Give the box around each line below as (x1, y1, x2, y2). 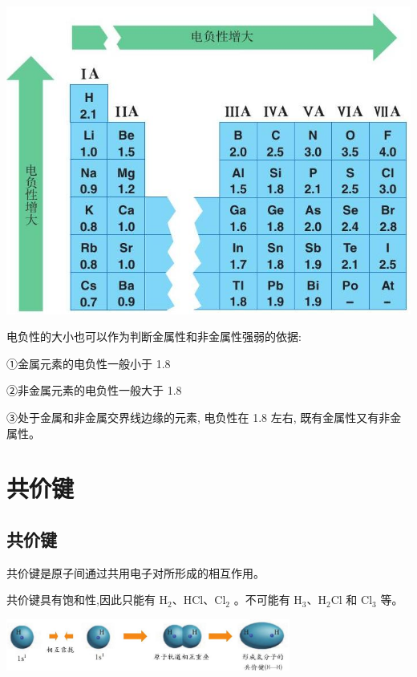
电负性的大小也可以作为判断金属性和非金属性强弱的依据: (6, 328, 302, 345)
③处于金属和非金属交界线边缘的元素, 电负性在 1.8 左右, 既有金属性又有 (6, 409, 379, 426)
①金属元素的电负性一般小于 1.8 (6, 355, 171, 371)
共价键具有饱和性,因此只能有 (6, 591, 156, 608)
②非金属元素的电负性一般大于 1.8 (6, 382, 182, 399)
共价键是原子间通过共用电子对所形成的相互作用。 (6, 564, 265, 581)
